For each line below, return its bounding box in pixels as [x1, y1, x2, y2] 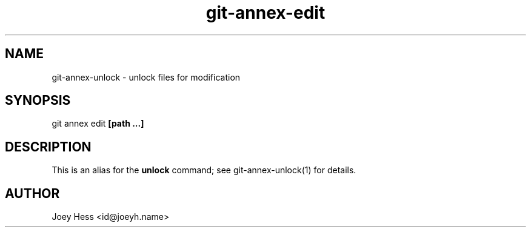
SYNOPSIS [5, 93, 71, 108]
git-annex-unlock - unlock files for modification [52, 71, 241, 82]
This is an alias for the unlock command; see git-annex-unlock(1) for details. [52, 165, 356, 176]
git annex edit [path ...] [52, 118, 144, 129]
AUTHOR [5, 185, 60, 201]
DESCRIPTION [5, 139, 92, 154]
